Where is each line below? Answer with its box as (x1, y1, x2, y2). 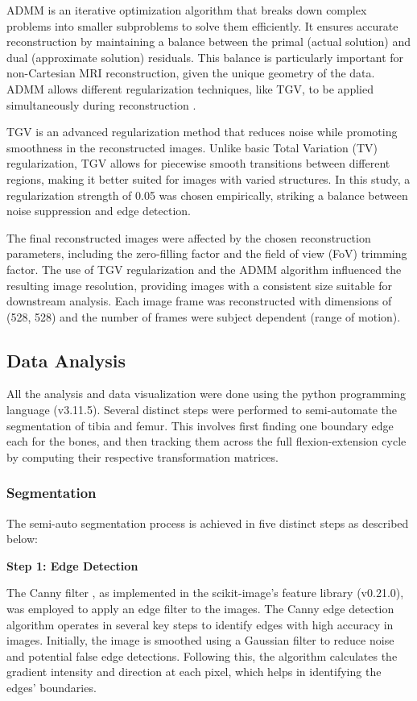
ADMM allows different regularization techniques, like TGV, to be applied (6, 80, 374, 97)
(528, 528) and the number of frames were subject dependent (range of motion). (6, 308, 401, 325)
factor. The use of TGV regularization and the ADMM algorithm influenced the (6, 260, 402, 277)
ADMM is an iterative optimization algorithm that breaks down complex (6, 2, 367, 18)
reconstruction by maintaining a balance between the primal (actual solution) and (6, 33, 411, 50)
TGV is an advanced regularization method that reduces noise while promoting (6, 123, 398, 140)
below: (6, 530, 38, 547)
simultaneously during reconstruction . (6, 96, 196, 113)
